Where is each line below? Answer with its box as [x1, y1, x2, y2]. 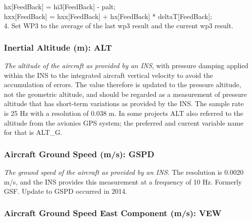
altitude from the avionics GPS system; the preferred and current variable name [4, 117, 244, 128]
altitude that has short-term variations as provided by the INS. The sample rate [4, 98, 244, 109]
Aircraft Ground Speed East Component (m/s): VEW [4, 206, 222, 219]
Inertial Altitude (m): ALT [4, 41, 112, 53]
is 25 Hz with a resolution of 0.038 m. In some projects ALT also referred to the [4, 108, 243, 118]
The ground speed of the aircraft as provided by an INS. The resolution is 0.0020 [4, 166, 244, 177]
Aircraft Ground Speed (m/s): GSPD [4, 148, 154, 160]
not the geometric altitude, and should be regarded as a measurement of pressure [4, 89, 247, 99]
